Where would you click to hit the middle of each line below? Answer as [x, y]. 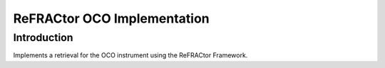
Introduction [43, 38]
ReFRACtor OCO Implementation [111, 18]
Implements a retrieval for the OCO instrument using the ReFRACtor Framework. [130, 55]
